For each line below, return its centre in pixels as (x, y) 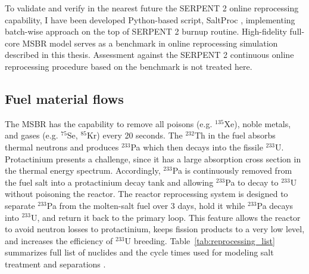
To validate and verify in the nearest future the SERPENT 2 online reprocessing (152, 8)
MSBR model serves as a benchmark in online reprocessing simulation (150, 43)
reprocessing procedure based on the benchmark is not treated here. (129, 66)
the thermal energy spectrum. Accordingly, (83, 170)
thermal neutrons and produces (62, 147)
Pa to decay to (252, 182)
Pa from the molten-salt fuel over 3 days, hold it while (146, 205)
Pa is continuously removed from (232, 170)
